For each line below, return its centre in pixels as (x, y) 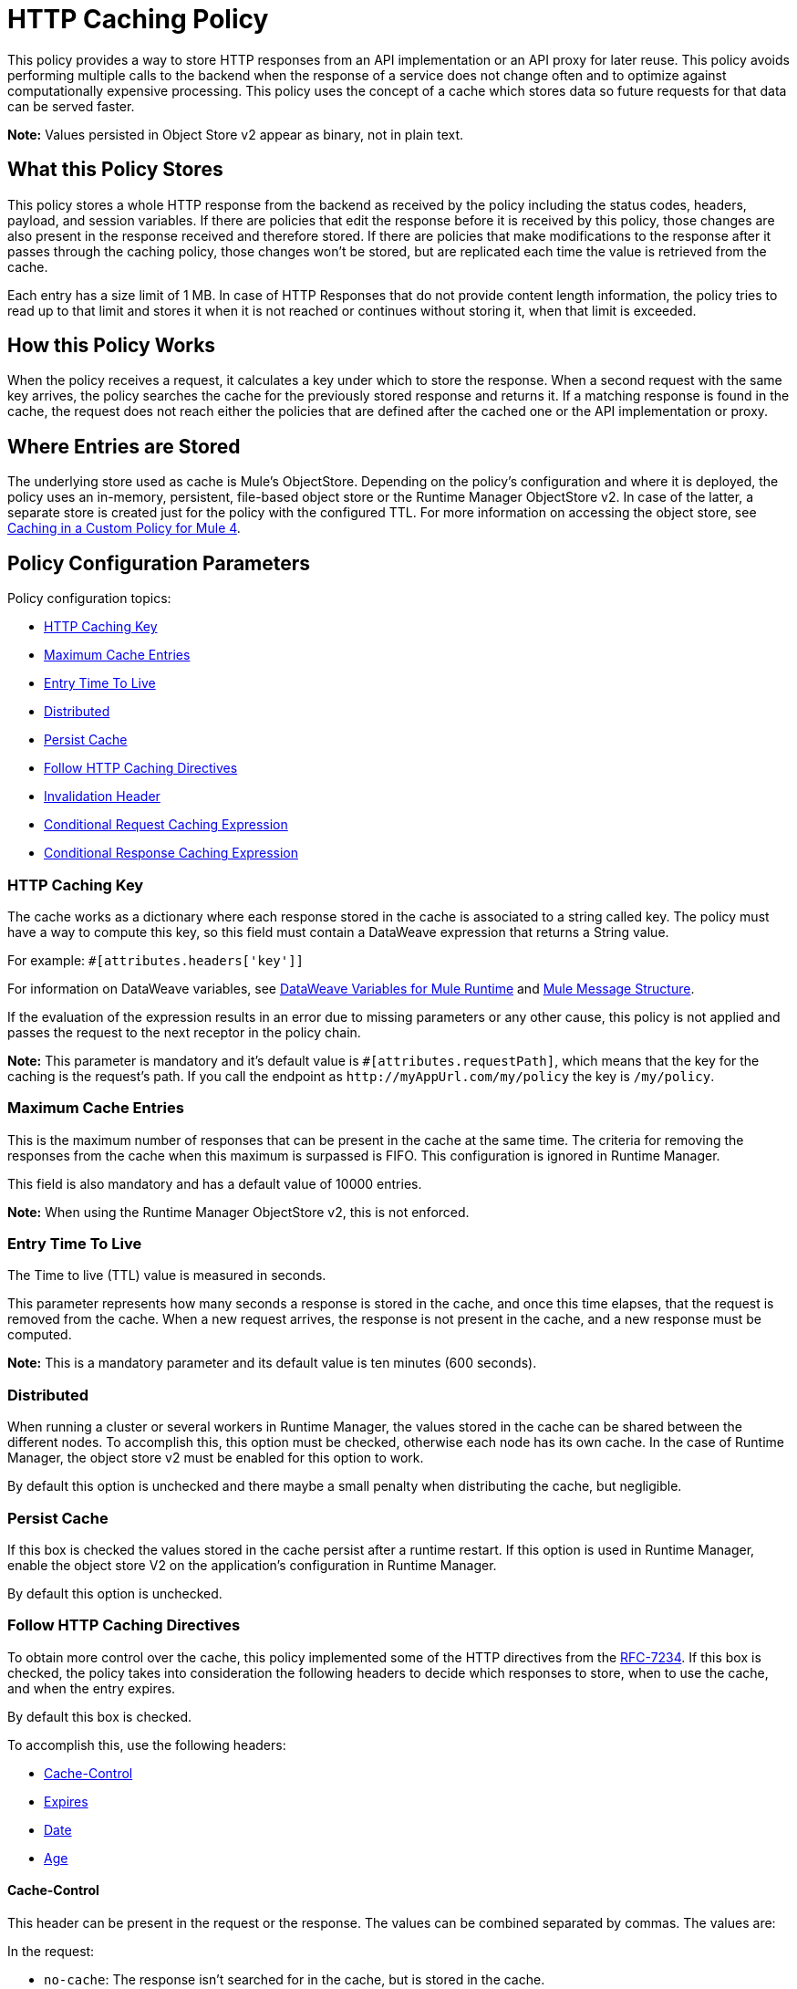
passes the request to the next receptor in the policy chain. (184, 1032)
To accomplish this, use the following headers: (147, 1744)
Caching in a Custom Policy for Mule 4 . (124, 528)
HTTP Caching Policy (138, 19)
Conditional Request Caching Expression (166, 825)
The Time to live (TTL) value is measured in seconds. (167, 1276)
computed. (40, 1335)
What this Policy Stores (115, 170)
